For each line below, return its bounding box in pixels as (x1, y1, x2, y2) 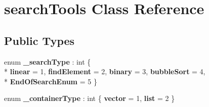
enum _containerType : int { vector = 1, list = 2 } (4, 93, 175, 103)
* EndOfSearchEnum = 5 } (4, 76, 97, 86)
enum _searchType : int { (4, 56, 91, 67)
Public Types (4, 32, 75, 48)
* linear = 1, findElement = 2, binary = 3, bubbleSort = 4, (4, 66, 205, 77)
